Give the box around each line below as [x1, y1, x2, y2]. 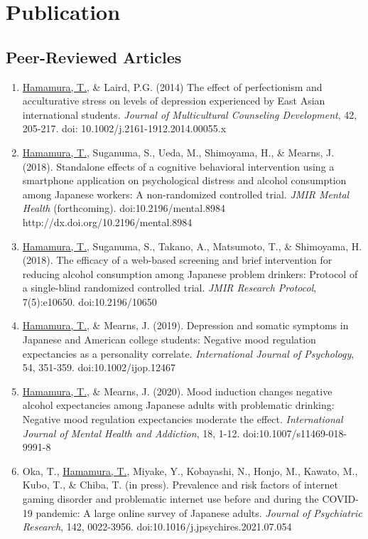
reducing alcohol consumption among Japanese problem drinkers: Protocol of [22, 266, 358, 281]
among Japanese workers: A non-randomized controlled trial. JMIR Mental [22, 186, 350, 201]
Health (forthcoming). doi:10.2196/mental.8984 [22, 201, 226, 215]
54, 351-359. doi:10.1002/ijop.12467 [22, 360, 175, 375]
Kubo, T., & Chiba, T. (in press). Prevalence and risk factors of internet [22, 477, 338, 492]
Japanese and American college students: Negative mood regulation [22, 332, 316, 347]
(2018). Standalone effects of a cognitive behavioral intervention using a [22, 159, 335, 174]
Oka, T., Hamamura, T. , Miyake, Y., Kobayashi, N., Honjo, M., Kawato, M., [22, 463, 358, 478]
